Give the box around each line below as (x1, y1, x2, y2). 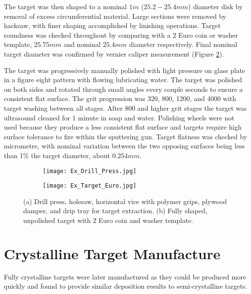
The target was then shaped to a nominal (4, 1, 127, 11)
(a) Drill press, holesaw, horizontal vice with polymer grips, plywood (23, 196, 227, 206)
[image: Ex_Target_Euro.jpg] (43, 182, 137, 190)
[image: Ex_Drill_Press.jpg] (43, 167, 137, 175)
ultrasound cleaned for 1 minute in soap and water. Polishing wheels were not (4, 112, 235, 122)
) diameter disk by (188, 1, 243, 11)
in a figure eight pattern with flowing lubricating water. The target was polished (4, 74, 242, 85)
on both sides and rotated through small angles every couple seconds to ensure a (4, 84, 243, 94)
